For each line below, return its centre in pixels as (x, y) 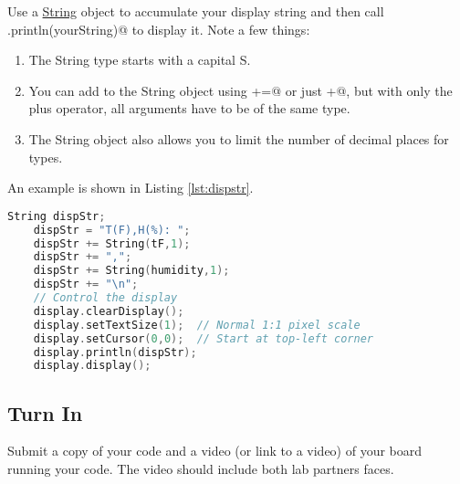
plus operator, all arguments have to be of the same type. (189, 108)
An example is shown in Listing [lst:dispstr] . (131, 188)
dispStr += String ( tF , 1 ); (112, 243)
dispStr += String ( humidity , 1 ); (131, 271)
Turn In (45, 412)
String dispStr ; (57, 216)
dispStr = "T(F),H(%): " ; (112, 230)
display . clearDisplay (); (109, 311)
